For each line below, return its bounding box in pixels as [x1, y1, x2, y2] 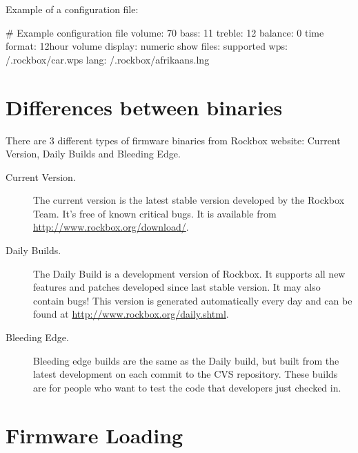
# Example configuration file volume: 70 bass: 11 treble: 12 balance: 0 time [6, 25, 324, 39]
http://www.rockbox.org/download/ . [33, 220, 189, 234]
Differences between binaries [6, 93, 283, 121]
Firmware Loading [6, 421, 183, 449]
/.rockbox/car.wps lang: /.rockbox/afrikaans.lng [6, 52, 210, 66]
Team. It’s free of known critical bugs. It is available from [33, 206, 277, 220]
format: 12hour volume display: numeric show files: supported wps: [6, 39, 288, 53]
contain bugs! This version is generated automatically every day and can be [33, 293, 352, 307]
